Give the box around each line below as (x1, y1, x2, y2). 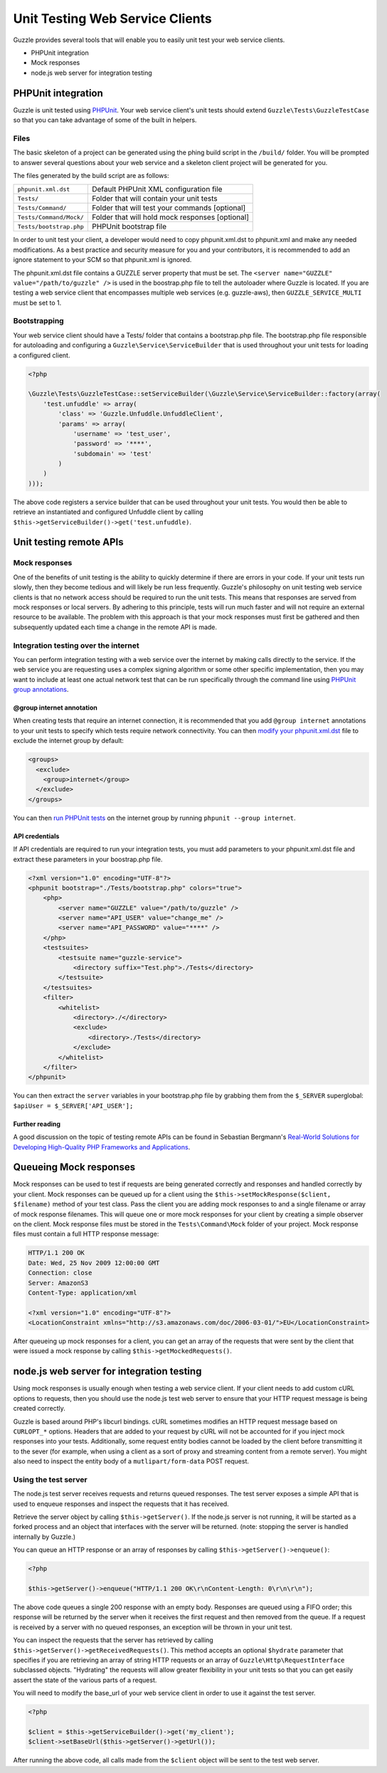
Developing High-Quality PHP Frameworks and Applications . (13, 1142, 191, 1151)
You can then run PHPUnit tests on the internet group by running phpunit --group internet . (13, 814, 296, 822)
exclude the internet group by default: (13, 737, 124, 745)
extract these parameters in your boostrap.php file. (13, 855, 163, 863)
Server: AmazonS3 (28, 1278, 89, 1287)
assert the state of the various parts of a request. (13, 1675, 157, 1684)
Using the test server (13, 1474, 88, 1484)
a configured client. (13, 351, 70, 359)
